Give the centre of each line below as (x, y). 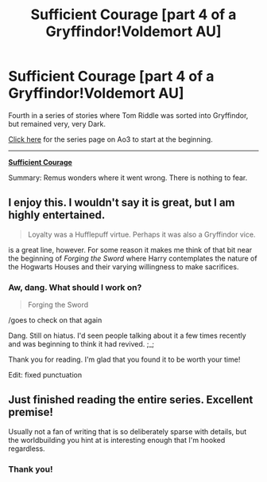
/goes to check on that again (55, 320)
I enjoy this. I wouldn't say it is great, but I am (122, 203)
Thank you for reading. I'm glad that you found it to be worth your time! (124, 359)
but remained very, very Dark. (57, 123)
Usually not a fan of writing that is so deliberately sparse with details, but (128, 431)
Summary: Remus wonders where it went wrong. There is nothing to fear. (128, 178)
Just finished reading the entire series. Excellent (131, 400)
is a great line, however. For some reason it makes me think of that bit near (130, 249)
